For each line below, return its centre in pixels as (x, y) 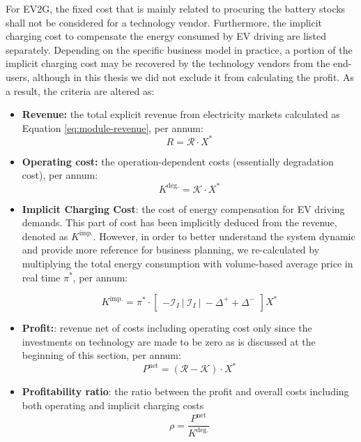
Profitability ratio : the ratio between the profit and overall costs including (185, 391)
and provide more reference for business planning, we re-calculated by (171, 250)
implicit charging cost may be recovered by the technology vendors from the (168, 63)
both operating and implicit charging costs (113, 405)
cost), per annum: (60, 175)
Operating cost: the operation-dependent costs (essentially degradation (178, 161)
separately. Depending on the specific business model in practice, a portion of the (179, 49)
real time (41, 277)
